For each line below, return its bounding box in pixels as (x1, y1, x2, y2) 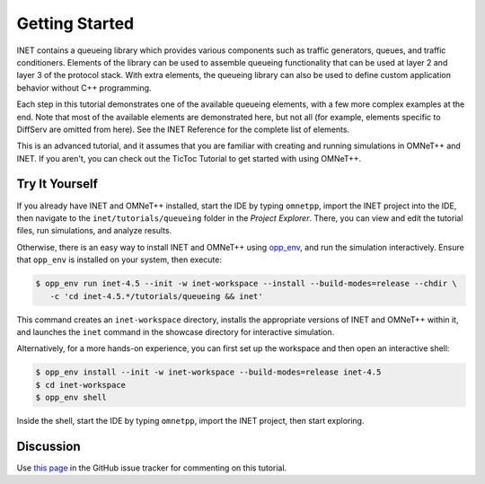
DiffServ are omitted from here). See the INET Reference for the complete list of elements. (16, 124, 350, 135)
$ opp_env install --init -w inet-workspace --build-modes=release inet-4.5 (35, 367, 382, 377)
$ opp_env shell (35, 392, 108, 403)
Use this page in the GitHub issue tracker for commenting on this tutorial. (16, 462, 287, 473)
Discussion (16, 438, 81, 453)
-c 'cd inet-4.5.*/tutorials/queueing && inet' (49, 291, 264, 301)
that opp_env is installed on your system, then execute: (16, 254, 222, 265)
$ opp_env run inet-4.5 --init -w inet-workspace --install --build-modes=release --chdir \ (35, 278, 457, 289)
